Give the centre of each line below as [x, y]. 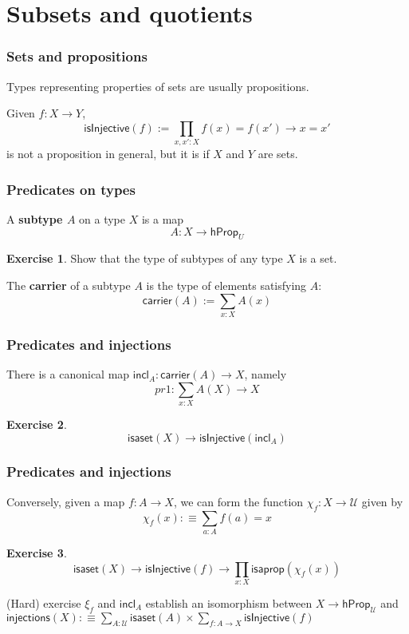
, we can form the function [238, 501]
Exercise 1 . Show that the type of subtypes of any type [145, 258]
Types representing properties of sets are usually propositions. [158, 86]
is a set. [318, 258]
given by [382, 501]
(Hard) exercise [44, 602]
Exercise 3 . [37, 552]
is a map [163, 218]
